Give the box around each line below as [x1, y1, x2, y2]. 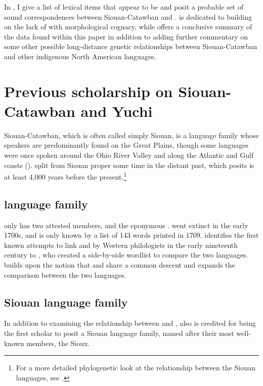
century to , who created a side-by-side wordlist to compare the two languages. [4, 249, 248, 260]
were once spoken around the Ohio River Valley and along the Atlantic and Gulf [4, 150, 254, 160]
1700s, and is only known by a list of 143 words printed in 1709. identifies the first [4, 230, 259, 240]
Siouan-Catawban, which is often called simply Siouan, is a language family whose [4, 130, 259, 140]
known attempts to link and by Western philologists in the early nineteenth [4, 239, 238, 250]
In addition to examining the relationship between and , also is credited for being [4, 318, 256, 328]
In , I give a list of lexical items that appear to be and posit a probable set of [4, 2, 244, 12]
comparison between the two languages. [4, 269, 126, 280]
